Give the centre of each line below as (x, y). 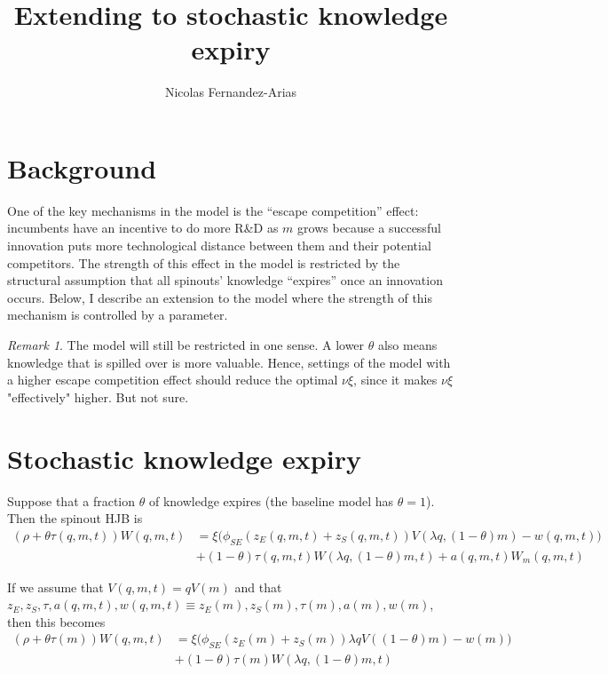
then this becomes (56, 621)
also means (407, 345)
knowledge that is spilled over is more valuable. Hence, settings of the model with (229, 362)
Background (82, 167)
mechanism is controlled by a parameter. (118, 315)
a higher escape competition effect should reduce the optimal (173, 380)
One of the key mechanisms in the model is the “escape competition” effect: (213, 210)
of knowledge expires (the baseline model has (271, 500)
